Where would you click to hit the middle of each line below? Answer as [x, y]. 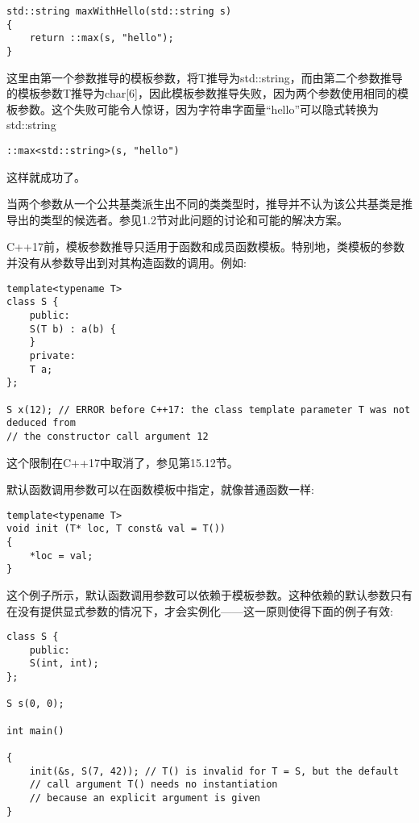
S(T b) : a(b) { [73, 329]
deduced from [41, 423]
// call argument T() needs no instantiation [153, 785]
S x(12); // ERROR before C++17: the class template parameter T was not [209, 409]
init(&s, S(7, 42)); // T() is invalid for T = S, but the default [214, 771]
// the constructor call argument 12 [108, 436]
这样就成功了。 [46, 176]
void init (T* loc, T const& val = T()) [116, 529]
